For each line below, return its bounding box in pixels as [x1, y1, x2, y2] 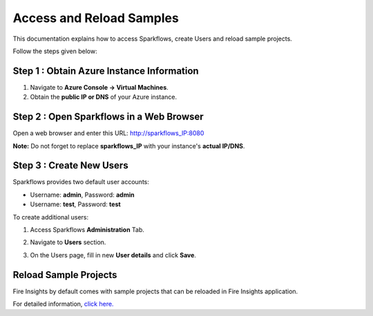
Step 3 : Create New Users [12, 159, 128, 172]
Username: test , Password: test [30, 200, 121, 208]
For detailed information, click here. [12, 300, 114, 308]
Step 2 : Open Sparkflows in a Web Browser [12, 111, 204, 123]
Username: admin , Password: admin [30, 190, 135, 199]
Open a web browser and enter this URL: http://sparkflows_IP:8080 [12, 129, 204, 137]
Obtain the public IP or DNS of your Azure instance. [30, 93, 178, 101]
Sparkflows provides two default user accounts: [12, 178, 150, 186]
